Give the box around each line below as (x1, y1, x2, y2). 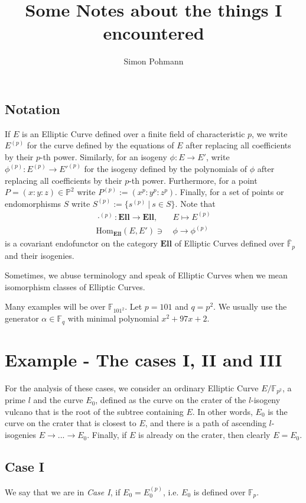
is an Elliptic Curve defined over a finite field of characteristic (22, 127, 245, 139)
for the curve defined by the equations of (27, 139, 174, 151)
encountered (103, 21, 204, 45)
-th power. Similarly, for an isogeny (40, 150, 167, 163)
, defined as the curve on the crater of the (95, 394, 246, 406)
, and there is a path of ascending (145, 417, 266, 429)
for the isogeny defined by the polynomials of (84, 162, 248, 174)
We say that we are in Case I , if (5, 485, 121, 498)
